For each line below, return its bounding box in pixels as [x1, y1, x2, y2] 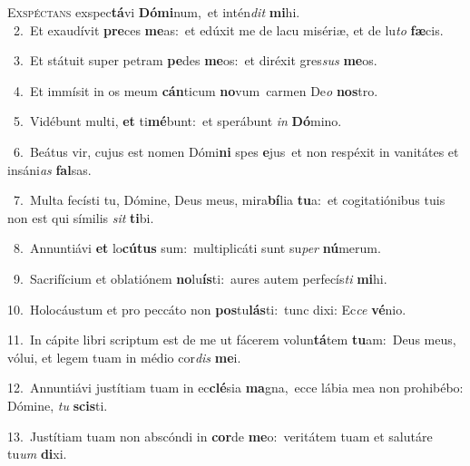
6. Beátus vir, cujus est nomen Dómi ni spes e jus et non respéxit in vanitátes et [13, 141, 459, 160]
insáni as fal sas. [7, 160, 92, 179]
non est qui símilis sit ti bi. [7, 208, 154, 227]
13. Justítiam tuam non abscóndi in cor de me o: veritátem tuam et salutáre [7, 426, 433, 445]
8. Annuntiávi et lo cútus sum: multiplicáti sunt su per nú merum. [13, 238, 381, 257]
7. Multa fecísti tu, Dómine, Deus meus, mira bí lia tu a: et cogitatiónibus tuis [13, 190, 446, 209]
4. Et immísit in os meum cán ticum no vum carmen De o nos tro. [13, 81, 378, 100]
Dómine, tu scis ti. [7, 395, 108, 414]
